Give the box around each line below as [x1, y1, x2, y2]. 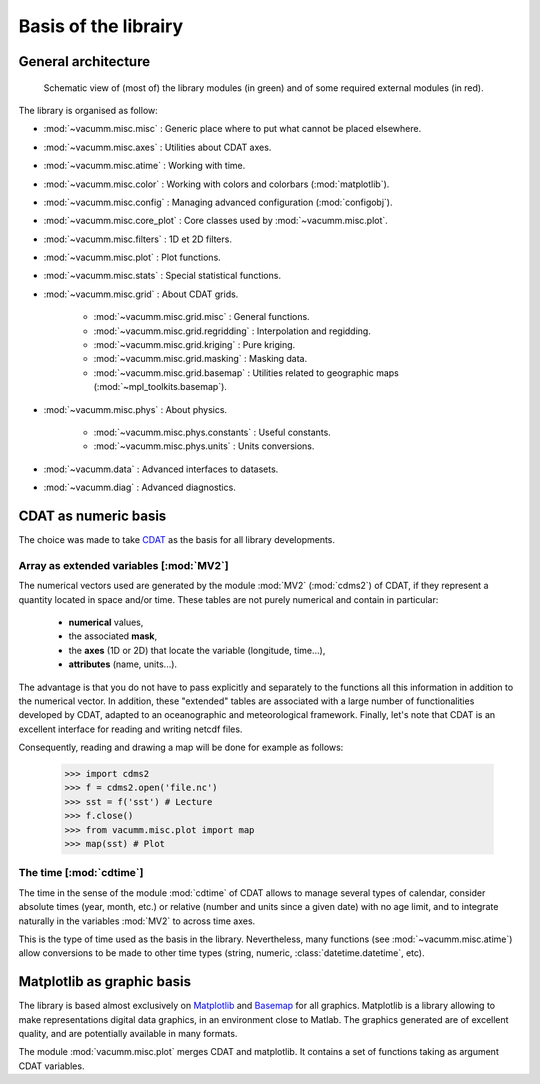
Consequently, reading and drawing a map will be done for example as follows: [18, 741, 344, 754]
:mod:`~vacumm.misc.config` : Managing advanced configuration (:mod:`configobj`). [43, 196, 393, 208]
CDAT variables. [18, 1060, 85, 1072]
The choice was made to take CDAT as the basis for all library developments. [18, 534, 335, 546]
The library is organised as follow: [18, 104, 159, 116]
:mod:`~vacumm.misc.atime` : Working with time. [43, 160, 246, 172]
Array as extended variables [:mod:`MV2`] [18, 558, 229, 572]
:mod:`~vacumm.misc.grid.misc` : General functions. [93, 311, 310, 323]
